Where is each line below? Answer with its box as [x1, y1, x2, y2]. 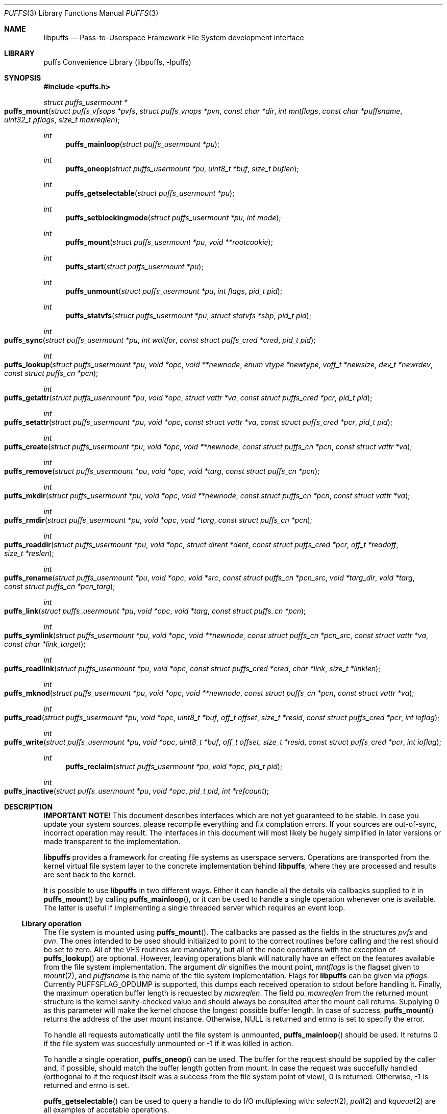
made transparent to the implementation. [43, 837, 181, 846]
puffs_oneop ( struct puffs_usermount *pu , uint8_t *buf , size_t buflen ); [65, 164, 299, 173]
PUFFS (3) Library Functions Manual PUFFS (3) [4, 9, 159, 17]
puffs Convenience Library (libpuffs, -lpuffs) [43, 58, 191, 66]
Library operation [21, 919, 82, 928]
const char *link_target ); [4, 640, 86, 648]
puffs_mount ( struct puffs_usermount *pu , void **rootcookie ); [65, 238, 273, 246]
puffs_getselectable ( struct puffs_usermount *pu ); [65, 189, 235, 197]
